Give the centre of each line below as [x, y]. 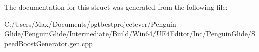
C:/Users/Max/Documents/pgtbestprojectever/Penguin [90, 23]
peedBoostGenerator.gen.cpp [48, 43]
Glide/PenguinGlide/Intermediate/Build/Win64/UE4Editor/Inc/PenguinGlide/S [130, 34]
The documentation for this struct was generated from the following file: [116, 7]
